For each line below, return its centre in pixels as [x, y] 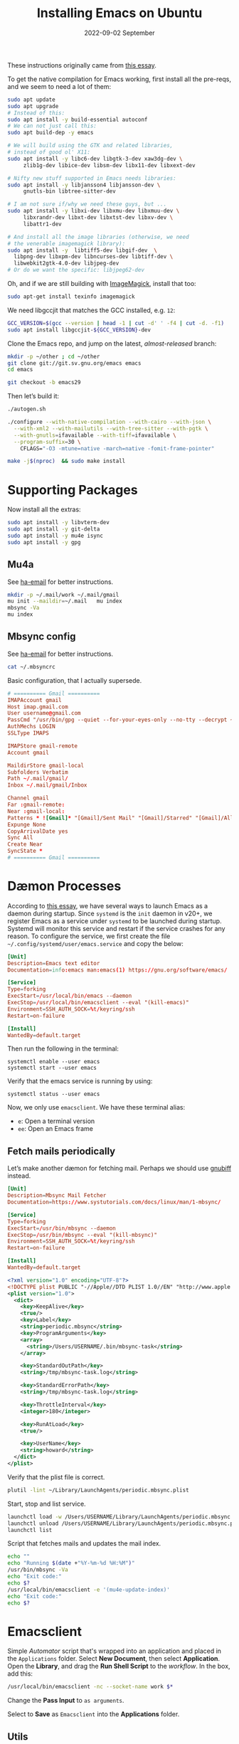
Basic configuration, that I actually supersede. [75, 680]
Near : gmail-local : [36, 811]
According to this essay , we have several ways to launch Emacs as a [108, 905]
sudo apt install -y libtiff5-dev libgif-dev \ [83, 250]
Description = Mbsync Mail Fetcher [57, 1196]
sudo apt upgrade [33, 106]
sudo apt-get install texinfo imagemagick [71, 297]
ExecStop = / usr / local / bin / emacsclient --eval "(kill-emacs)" [99, 1003]
